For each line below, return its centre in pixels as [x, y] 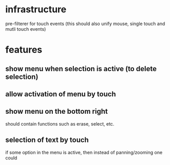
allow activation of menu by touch [61, 94]
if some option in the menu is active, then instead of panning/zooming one [84, 152]
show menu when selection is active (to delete [81, 68]
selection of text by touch [47, 140]
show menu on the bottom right [56, 111]
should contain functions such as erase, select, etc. [60, 123]
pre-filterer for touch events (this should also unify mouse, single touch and [85, 24]
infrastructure [36, 9]
